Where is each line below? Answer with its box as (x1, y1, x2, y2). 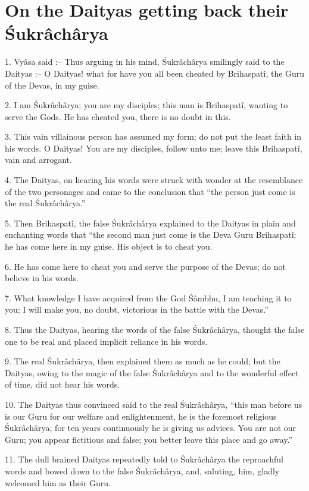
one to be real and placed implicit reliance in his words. (5, 335, 208, 347)
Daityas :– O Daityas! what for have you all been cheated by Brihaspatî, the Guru (5, 67, 305, 79)
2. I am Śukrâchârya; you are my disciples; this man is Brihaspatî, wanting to (5, 99, 288, 111)
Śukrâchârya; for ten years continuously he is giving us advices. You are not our (5, 421, 296, 434)
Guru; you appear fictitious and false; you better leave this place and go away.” (5, 433, 293, 445)
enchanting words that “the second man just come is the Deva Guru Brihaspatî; (5, 228, 296, 241)
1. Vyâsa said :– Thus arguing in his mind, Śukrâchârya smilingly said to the (5, 55, 285, 68)
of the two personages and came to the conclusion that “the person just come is (5, 185, 295, 197)
